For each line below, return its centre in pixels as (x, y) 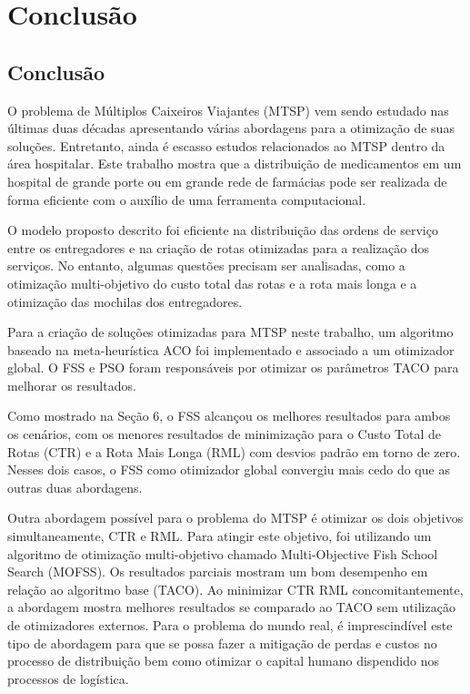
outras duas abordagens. (75, 487)
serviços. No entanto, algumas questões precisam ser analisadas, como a (206, 265)
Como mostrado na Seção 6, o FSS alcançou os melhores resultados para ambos (229, 416)
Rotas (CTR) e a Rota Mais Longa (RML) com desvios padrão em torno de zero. (234, 451)
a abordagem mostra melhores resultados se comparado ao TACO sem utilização (231, 607)
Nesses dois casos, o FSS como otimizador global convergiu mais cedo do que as (229, 469)
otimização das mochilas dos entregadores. (125, 301)
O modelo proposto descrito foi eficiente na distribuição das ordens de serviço (223, 230)
